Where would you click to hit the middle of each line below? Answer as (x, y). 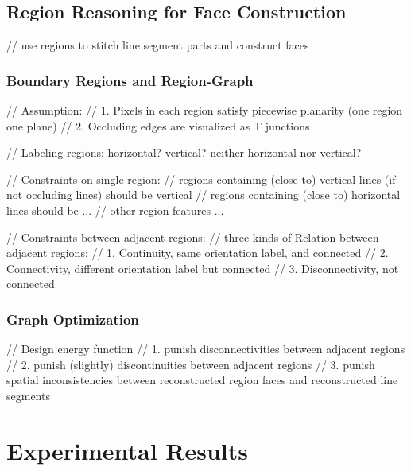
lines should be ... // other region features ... (115, 210)
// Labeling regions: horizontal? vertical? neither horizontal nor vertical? (184, 152)
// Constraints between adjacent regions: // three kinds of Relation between (193, 237)
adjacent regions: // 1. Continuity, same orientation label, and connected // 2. (198, 253)
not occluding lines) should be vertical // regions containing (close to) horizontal (204, 195)
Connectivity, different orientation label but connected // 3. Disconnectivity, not (203, 268)
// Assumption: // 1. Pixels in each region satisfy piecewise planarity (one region (205, 110)
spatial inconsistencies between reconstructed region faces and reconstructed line (202, 380)
